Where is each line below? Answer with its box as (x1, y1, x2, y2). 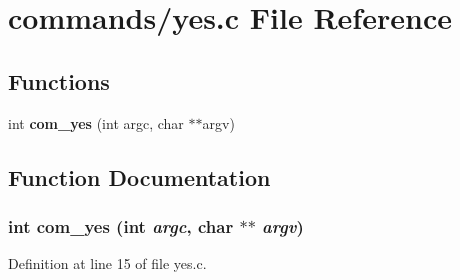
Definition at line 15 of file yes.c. (8, 253, 207, 274)
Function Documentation (8, 161, 271, 192)
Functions (8, 65, 110, 96)
